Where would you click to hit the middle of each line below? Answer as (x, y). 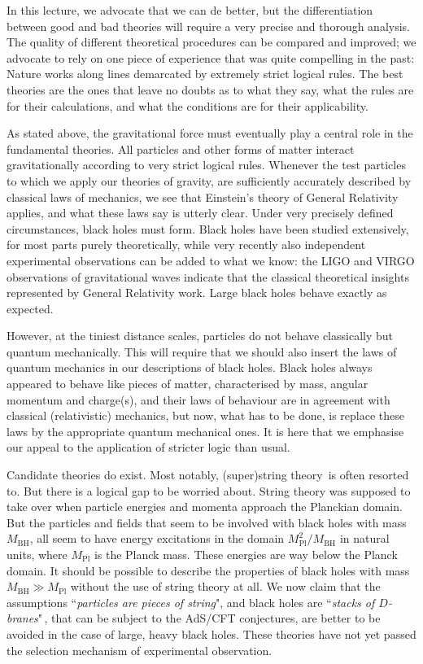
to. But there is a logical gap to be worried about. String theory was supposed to (209, 490)
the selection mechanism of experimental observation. (140, 650)
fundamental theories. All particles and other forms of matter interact (181, 149)
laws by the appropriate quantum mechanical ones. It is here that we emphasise (205, 431)
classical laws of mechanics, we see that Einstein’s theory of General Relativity (203, 197)
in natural (364, 538)
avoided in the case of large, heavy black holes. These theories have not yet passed (211, 633)
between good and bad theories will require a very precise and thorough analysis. (209, 26)
